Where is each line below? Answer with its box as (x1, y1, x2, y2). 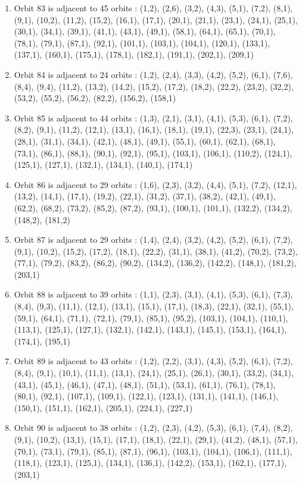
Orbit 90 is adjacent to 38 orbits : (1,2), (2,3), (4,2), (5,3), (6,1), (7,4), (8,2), (14, 421, 293, 434)
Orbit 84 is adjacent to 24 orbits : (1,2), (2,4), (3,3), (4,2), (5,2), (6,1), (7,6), (14, 68, 293, 80)
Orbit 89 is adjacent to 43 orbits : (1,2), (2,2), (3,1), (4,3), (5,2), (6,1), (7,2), (14, 355, 293, 367)
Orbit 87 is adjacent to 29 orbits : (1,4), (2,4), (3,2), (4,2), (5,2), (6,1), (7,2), (14, 233, 293, 246)
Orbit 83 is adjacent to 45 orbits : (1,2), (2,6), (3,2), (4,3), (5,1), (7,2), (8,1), (14, 2, 293, 14)
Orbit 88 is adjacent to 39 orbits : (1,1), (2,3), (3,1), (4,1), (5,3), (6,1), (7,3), (14, 288, 293, 301)
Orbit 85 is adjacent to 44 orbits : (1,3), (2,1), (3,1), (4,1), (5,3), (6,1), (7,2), (14, 111, 293, 124)
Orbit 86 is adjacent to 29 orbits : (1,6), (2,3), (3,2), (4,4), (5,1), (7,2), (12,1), (14, 178, 297, 190)
